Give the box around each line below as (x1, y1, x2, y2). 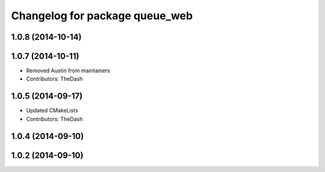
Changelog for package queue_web (11, 9, 193, 22)
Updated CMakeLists (26, 107, 78, 114)
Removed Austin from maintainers (26, 67, 111, 75)
